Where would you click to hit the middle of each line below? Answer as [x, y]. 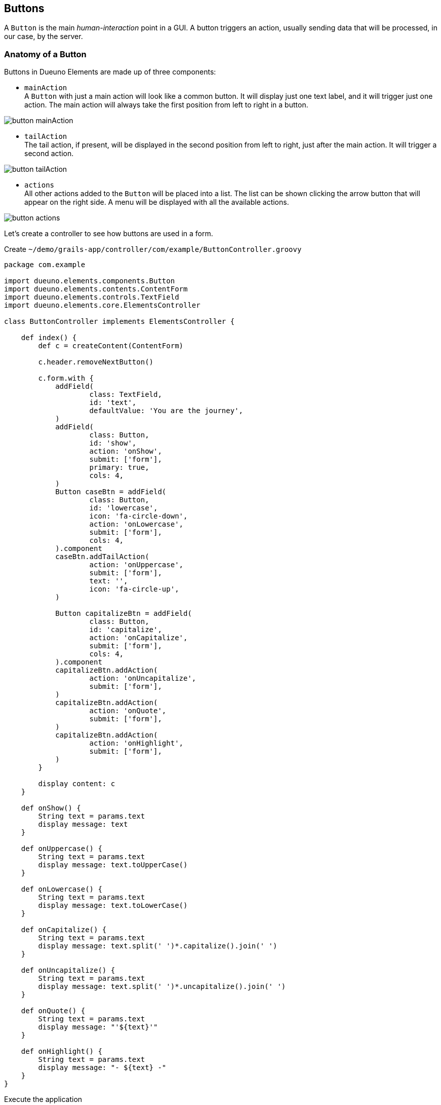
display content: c [77, 784]
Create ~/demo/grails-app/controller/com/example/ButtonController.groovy [153, 249]
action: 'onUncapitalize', [143, 678]
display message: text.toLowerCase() [113, 906]
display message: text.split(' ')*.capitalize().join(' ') [158, 946]
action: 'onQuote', [128, 711]
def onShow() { [51, 808]
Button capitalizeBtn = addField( [124, 614]
